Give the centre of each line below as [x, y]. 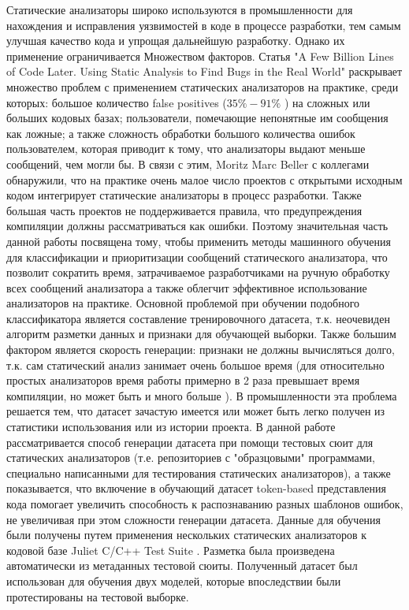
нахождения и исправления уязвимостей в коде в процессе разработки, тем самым [204, 25]
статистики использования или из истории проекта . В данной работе [171, 427]
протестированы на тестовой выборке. [98, 596]
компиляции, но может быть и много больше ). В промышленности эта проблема [202, 395]
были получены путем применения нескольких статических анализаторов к [187, 535]
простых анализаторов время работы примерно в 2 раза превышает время [183, 380]
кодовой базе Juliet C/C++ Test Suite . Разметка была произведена [171, 550]
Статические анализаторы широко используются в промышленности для [180, 9]
